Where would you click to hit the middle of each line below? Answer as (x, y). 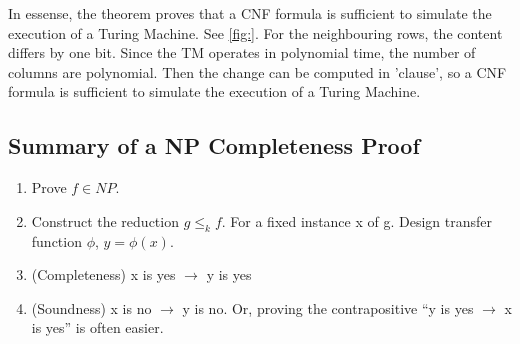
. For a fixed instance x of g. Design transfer (356, 220)
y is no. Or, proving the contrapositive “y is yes (328, 307)
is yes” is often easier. (97, 327)
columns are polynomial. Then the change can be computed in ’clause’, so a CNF (257, 71)
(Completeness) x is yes (103, 274)
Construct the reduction (105, 220)
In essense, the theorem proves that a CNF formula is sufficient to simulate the (250, 13)
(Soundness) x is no (91, 307)
